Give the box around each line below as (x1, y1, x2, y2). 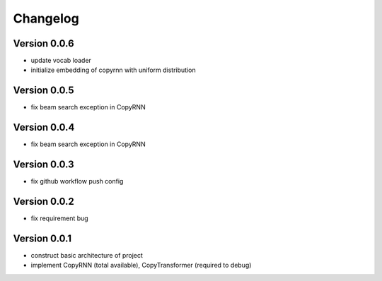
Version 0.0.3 (13, 159, 74, 171)
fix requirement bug (30, 214, 88, 222)
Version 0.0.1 (13, 232, 72, 244)
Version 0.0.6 (13, 37, 74, 49)
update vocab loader (30, 56, 92, 65)
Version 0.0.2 (13, 195, 74, 208)
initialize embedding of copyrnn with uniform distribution (30, 66, 196, 74)
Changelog (13, 11, 79, 26)
